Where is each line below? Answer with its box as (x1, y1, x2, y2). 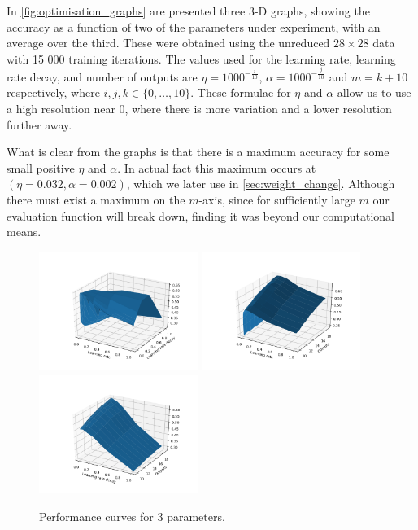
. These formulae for (190, 84, 291, 101)
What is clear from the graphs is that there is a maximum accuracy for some (7, 143, 390, 160)
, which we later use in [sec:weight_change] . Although (126, 175, 395, 192)
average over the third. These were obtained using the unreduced (7, 34, 330, 51)
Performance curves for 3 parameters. (39, 507, 225, 524)
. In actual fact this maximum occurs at (117, 159, 316, 176)
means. (7, 223, 41, 240)
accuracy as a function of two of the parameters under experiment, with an (7, 18, 381, 35)
